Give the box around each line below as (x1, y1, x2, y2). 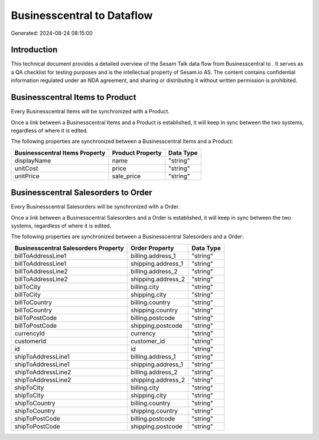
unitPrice (14, 172, 40, 180)
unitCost (14, 164, 38, 172)
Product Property (112, 148, 162, 157)
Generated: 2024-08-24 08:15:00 (11, 30, 93, 37)
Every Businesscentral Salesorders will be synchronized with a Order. (11, 203, 180, 210)
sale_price (112, 172, 141, 180)
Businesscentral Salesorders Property (14, 244, 124, 252)
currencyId (14, 329, 45, 337)
